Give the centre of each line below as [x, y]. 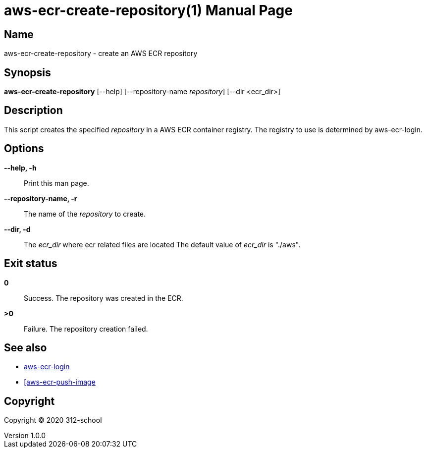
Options [24, 149]
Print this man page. [56, 183]
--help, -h [20, 168]
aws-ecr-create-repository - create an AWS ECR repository [101, 54]
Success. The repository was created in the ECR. [104, 298]
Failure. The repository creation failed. [86, 329]
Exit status [31, 264]
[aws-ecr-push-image [60, 382]
